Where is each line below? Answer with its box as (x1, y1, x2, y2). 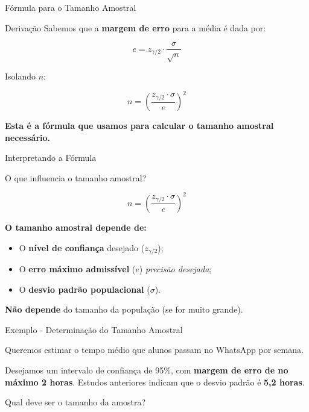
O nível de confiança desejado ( (19, 241, 145, 254)
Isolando (5, 70, 36, 83)
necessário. (5, 131, 51, 143)
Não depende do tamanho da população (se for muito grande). (5, 303, 243, 316)
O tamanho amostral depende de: (5, 220, 147, 233)
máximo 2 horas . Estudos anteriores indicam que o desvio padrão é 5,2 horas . (5, 375, 305, 388)
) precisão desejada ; (139, 263, 212, 275)
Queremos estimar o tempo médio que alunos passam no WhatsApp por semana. (5, 343, 304, 356)
